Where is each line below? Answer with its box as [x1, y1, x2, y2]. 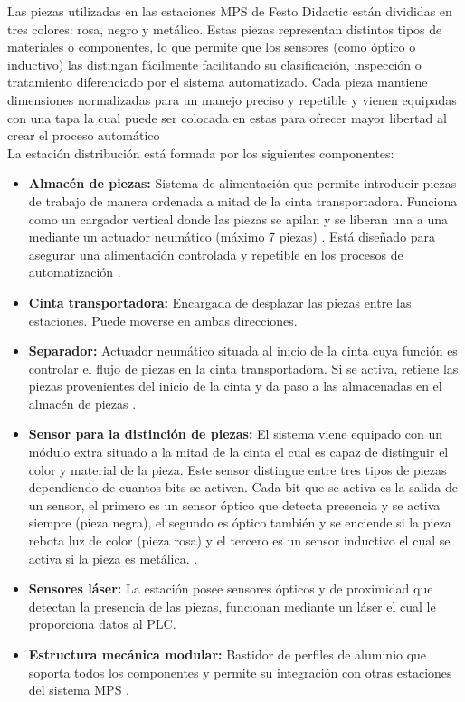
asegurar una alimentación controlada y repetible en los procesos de [28, 244, 403, 263]
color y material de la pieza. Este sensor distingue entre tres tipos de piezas [28, 460, 447, 479]
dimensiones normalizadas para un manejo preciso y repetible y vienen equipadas [7, 90, 457, 109]
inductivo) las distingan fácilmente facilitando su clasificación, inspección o [7, 54, 422, 73]
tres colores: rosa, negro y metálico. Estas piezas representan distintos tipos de [7, 19, 442, 38]
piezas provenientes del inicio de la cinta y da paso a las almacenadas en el [28, 376, 442, 395]
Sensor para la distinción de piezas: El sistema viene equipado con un [28, 424, 442, 443]
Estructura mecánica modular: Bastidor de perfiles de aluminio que [28, 645, 427, 663]
